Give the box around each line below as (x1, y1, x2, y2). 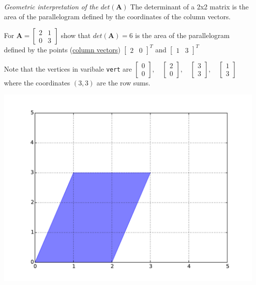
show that (61, 30, 91, 41)
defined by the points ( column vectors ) (4, 44, 121, 54)
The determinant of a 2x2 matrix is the (130, 1, 249, 11)
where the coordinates (4, 77, 70, 87)
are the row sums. (96, 77, 151, 87)
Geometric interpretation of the (4, 1, 98, 11)
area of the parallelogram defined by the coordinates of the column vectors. (4, 11, 231, 21)
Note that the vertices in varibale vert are (4, 63, 132, 74)
